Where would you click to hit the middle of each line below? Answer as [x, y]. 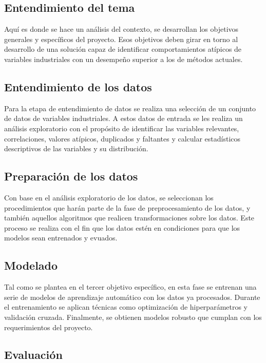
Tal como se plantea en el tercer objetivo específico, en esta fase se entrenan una [130, 287]
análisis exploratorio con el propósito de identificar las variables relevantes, [122, 128]
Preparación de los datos [71, 176]
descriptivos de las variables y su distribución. [76, 148]
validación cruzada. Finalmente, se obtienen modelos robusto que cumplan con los [133, 317]
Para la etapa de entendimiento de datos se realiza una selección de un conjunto [130, 108]
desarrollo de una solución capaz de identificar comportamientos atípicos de [123, 49]
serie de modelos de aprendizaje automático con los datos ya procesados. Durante [132, 297]
